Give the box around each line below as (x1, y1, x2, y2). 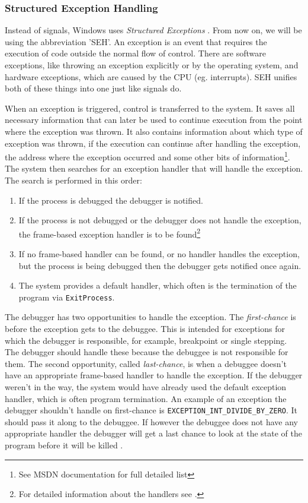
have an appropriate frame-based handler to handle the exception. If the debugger (5, 369, 303, 381)
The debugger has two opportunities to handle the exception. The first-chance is (5, 311, 296, 323)
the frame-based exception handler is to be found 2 (18, 226, 201, 240)
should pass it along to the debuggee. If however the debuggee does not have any (5, 415, 298, 428)
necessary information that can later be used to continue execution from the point (5, 113, 303, 126)
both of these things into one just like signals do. (5, 82, 182, 94)
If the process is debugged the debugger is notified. (18, 194, 203, 206)
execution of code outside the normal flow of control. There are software (5, 47, 266, 59)
